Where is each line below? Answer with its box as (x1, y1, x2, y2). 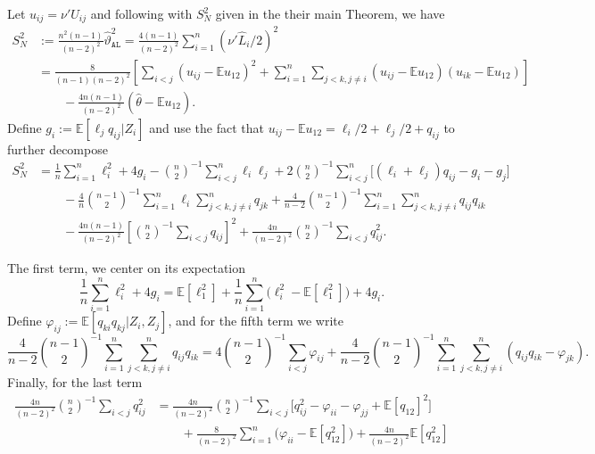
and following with (90, 4, 193, 22)
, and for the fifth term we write (168, 311, 343, 330)
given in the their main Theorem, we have (215, 4, 445, 22)
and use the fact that (149, 118, 264, 136)
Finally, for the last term (7, 373, 143, 391)
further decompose (7, 139, 108, 158)
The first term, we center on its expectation (7, 259, 246, 277)
